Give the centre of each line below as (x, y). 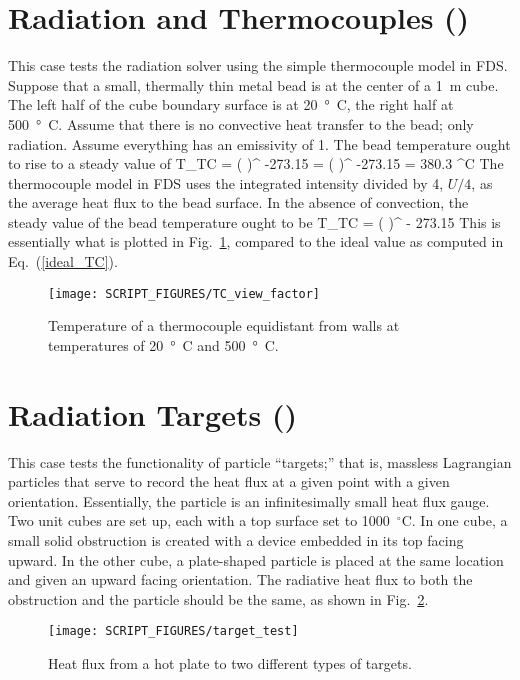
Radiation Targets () (152, 413)
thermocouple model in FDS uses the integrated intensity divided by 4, (226, 182)
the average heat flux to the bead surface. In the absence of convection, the (238, 202)
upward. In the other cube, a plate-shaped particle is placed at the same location (256, 559)
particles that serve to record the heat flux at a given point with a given (229, 481)
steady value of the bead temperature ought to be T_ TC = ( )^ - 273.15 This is (254, 221)
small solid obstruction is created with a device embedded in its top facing (236, 540)
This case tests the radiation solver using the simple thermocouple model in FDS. (258, 65)
